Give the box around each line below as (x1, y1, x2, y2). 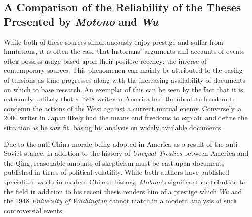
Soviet (4, 148, 22, 158)
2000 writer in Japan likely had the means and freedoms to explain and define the (4, 113, 248, 123)
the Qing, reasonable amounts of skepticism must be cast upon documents (4, 157, 225, 167)
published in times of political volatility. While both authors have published (4, 167, 229, 177)
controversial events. (4, 205, 64, 215)
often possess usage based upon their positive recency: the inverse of (4, 55, 207, 66)
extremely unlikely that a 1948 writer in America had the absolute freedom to (4, 94, 236, 104)
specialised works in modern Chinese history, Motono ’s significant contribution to (4, 176, 246, 186)
